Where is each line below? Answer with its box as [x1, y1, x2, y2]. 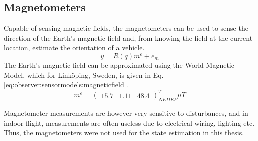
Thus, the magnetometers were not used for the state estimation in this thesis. [4, 127, 244, 138]
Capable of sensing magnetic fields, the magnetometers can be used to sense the [4, 23, 248, 33]
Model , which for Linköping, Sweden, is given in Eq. [4, 69, 164, 80]
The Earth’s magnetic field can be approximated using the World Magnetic [4, 59, 234, 70]
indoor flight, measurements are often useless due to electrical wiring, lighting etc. [4, 117, 255, 128]
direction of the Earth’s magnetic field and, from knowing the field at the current [4, 32, 253, 43]
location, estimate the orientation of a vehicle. [4, 42, 145, 53]
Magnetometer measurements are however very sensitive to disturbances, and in [4, 108, 248, 118]
